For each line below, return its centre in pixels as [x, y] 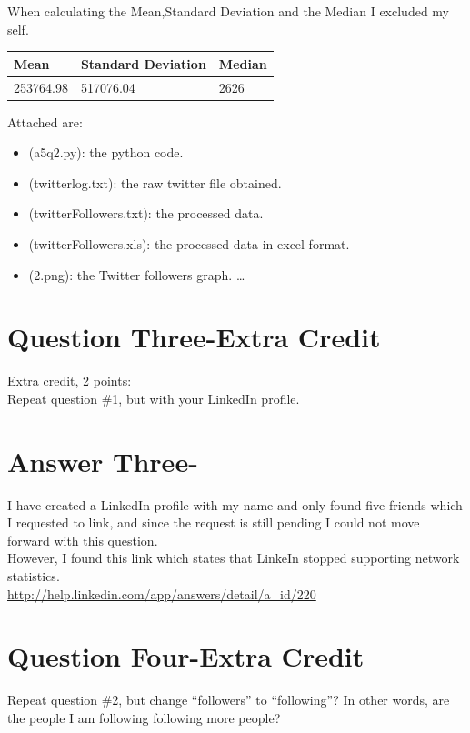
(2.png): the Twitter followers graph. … [137, 274]
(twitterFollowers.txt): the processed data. [146, 213]
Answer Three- [103, 461]
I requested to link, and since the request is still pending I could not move [214, 522]
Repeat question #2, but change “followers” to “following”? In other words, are [229, 700]
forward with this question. [83, 540]
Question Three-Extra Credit [194, 337]
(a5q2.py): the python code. [106, 152]
